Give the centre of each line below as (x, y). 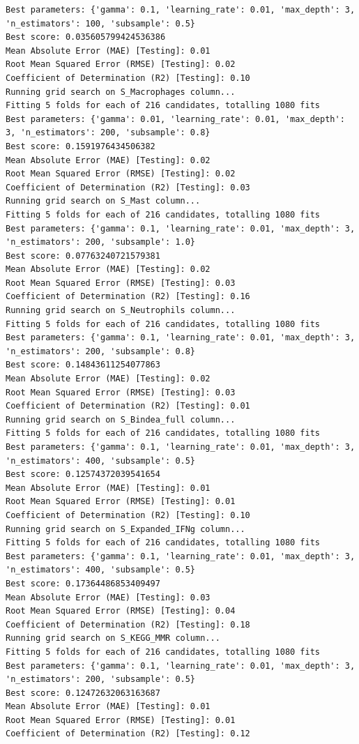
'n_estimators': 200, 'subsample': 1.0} (101, 242)
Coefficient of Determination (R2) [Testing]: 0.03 (128, 187)
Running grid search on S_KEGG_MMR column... (113, 638)
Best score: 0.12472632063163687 (83, 693)
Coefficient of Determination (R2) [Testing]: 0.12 (128, 734)
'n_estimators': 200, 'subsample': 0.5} (101, 680)
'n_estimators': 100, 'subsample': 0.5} (101, 23)
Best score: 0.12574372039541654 (83, 475)
